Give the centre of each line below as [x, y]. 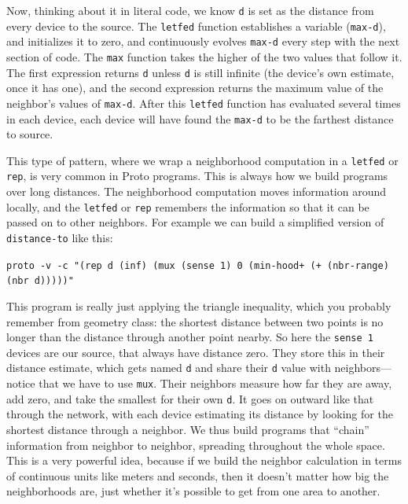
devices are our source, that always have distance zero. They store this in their [196, 352]
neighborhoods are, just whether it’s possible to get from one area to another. [193, 491]
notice [21, 383]
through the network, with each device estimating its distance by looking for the [200, 414]
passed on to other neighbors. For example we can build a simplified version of [195, 222]
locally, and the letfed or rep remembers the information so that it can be [188, 206]
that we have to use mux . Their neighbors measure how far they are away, [215, 383]
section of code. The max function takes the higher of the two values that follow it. [204, 56]
